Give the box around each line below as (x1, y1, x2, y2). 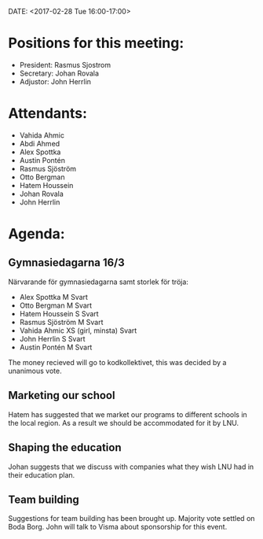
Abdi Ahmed (19, 138, 60, 148)
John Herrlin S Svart (19, 334, 86, 343)
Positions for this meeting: (8, 35, 184, 52)
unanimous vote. (8, 366, 62, 375)
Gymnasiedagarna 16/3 (8, 256, 126, 270)
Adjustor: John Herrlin (19, 76, 92, 86)
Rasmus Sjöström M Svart (19, 317, 104, 327)
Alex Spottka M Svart (19, 292, 89, 301)
